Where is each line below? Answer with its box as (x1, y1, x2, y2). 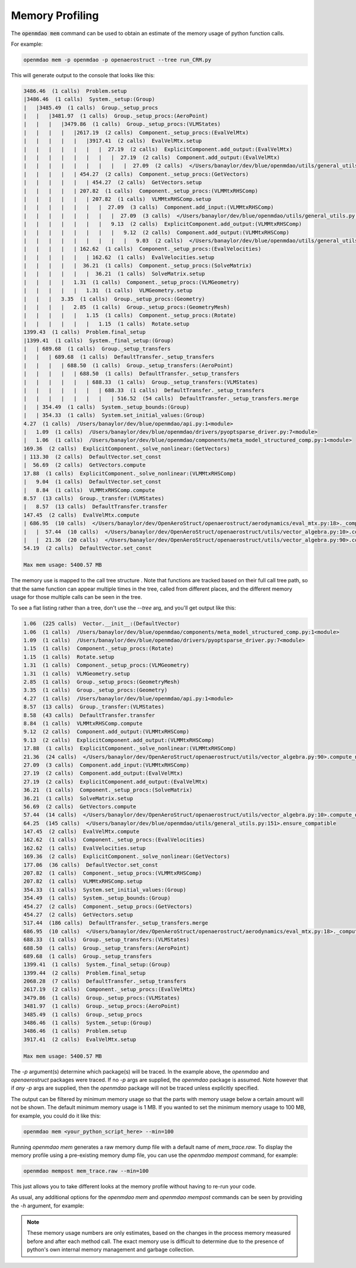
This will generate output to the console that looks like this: (11, 71, 155, 78)
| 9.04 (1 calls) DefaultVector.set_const (23, 478, 161, 485)
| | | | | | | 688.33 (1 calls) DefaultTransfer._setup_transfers (23, 387, 265, 393)
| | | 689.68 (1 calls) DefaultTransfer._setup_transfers (23, 354, 215, 361)
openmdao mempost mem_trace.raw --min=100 (23, 1168, 149, 1174)
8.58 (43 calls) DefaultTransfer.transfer (23, 712, 155, 718)
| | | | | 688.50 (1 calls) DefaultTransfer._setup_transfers (23, 370, 240, 377)
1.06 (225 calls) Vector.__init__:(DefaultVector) (23, 620, 180, 627)
